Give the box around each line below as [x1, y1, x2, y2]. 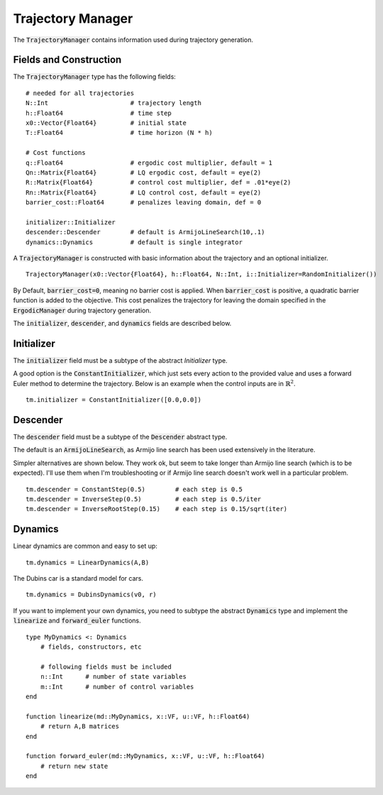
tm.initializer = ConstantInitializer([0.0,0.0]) [26, 396, 202, 404]
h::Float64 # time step [26, 109, 172, 117]
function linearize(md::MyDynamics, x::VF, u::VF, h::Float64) [26, 712, 250, 720]
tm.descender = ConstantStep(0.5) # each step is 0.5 [26, 485, 243, 493]
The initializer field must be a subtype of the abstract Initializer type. [13, 356, 228, 365]
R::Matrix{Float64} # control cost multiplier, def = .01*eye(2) [26, 178, 292, 187]
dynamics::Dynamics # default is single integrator [26, 238, 243, 246]
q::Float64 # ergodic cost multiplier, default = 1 [26, 158, 273, 167]
